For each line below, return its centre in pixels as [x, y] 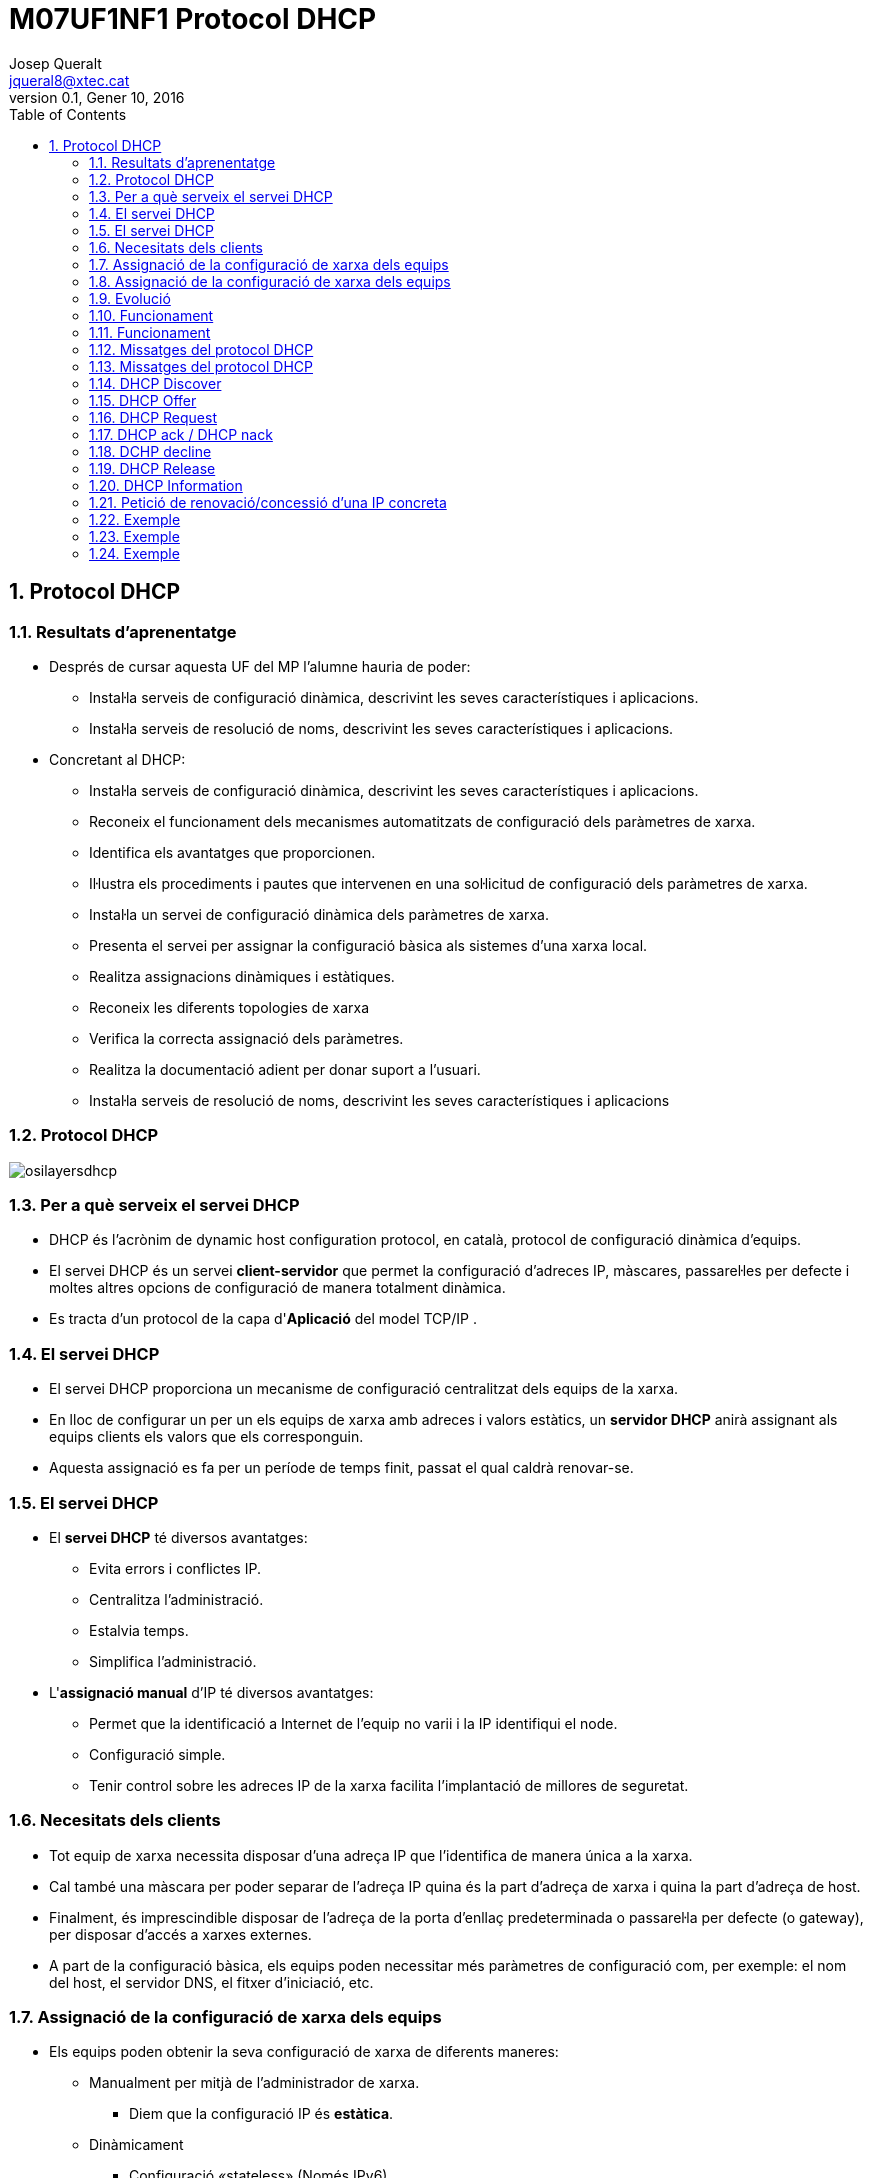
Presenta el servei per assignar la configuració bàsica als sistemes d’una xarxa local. [368, 945]
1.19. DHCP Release [152, 468]
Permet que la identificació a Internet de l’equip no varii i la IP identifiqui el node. [353, 1723]
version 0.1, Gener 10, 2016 [97, 97]
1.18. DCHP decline [150, 451]
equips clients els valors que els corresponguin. [206, 1437]
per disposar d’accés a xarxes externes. [180, 1934]
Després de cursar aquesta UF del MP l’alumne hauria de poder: [260, 666]
